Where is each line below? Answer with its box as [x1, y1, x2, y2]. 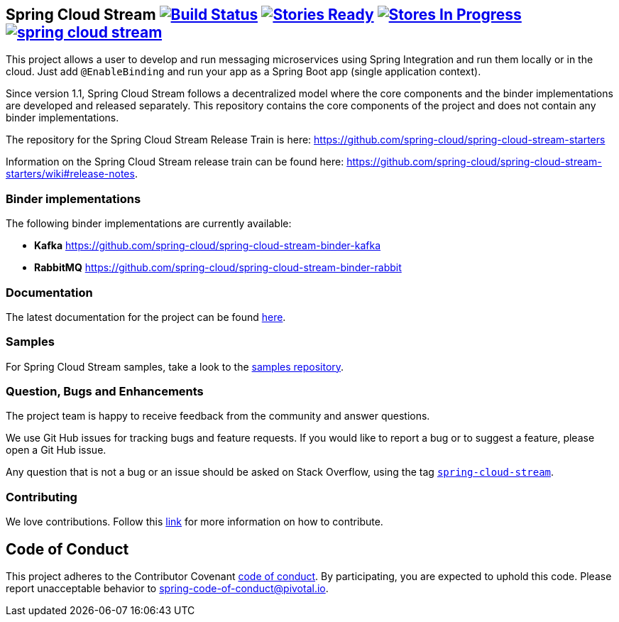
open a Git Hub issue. [6, 444, 106, 457]
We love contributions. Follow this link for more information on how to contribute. [6, 515, 383, 528]
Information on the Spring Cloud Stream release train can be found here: [6, 155, 344, 168]
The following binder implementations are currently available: [6, 217, 292, 230]
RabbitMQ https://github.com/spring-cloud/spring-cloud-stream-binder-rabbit [34, 261, 402, 274]
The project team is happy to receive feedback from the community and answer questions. [6, 410, 430, 422]
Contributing [6, 489, 77, 504]
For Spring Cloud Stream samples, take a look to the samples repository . [6, 360, 344, 373]
